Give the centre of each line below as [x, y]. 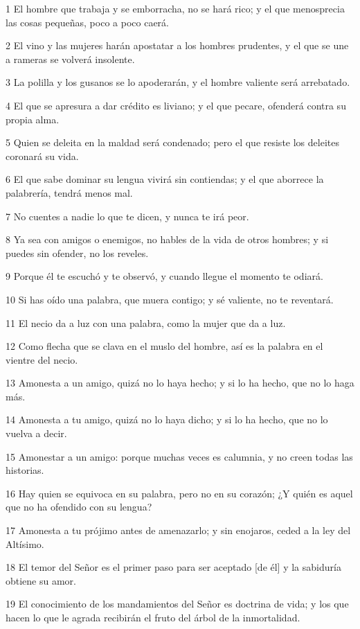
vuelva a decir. [36, 433]
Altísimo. [25, 543]
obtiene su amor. [41, 580]
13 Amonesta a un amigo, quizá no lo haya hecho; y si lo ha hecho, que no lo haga [180, 383]
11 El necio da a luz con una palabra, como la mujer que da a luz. [146, 322]
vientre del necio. [42, 359]
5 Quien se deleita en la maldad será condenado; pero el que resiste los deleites [172, 142]
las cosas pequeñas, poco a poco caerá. [87, 22]
